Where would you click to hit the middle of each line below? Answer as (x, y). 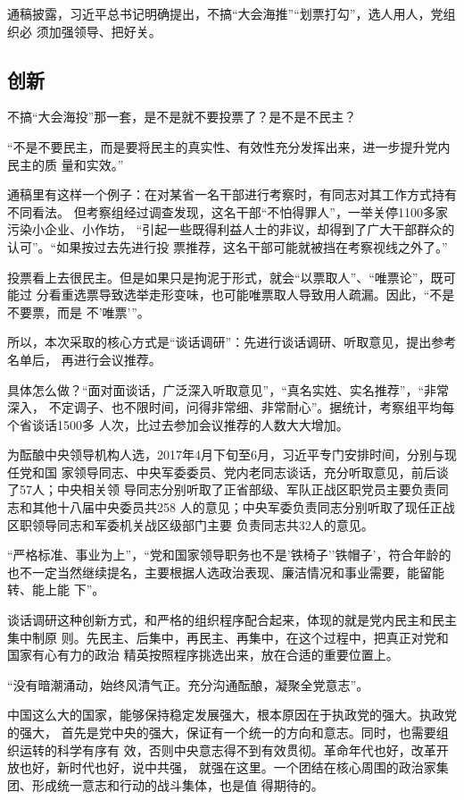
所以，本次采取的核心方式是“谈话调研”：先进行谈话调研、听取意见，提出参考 (232, 342)
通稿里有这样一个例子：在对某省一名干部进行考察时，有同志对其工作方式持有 (232, 194)
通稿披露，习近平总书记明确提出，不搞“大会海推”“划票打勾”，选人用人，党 (225, 13)
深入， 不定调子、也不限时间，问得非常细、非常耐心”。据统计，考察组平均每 (231, 407)
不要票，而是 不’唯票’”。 (79, 312)
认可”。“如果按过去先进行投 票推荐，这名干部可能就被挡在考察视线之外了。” (228, 246)
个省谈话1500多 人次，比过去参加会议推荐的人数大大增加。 (178, 424)
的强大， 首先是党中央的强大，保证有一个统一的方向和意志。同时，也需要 (222, 733)
